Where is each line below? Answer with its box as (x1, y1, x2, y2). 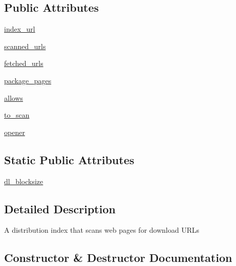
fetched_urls (4, 58, 43, 69)
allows (4, 92, 23, 103)
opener (4, 126, 25, 137)
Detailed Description (4, 201, 116, 216)
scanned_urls (4, 40, 46, 51)
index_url (4, 24, 35, 34)
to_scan (4, 109, 30, 120)
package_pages (4, 75, 52, 85)
